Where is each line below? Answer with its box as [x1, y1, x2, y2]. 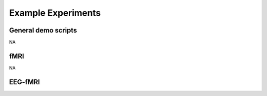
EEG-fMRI [9, 78, 40, 86]
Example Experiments [9, 7, 101, 18]
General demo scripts [9, 26, 77, 34]
